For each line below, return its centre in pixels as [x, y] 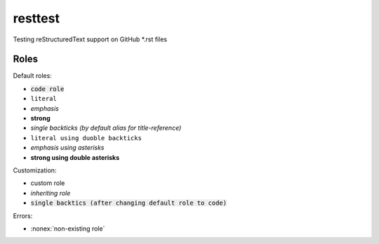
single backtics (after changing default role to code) [129, 203]
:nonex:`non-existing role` [68, 229]
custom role [48, 183]
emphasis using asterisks [67, 148]
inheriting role [51, 193]
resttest [36, 18]
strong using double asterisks [75, 157]
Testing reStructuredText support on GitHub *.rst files [90, 39]
